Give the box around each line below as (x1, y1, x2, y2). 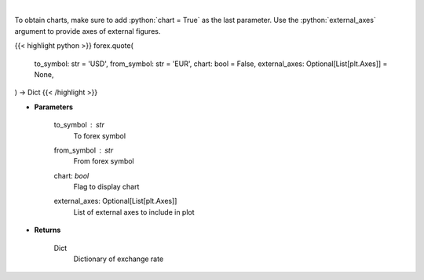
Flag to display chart (73, 182, 140, 192)
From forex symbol (73, 157, 134, 166)
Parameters (34, 102, 74, 112)
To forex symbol (73, 131, 126, 141)
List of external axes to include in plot (73, 207, 196, 216)
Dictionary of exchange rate (73, 254, 164, 263)
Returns (34, 225, 61, 235)
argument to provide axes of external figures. (14, 26, 161, 35)
